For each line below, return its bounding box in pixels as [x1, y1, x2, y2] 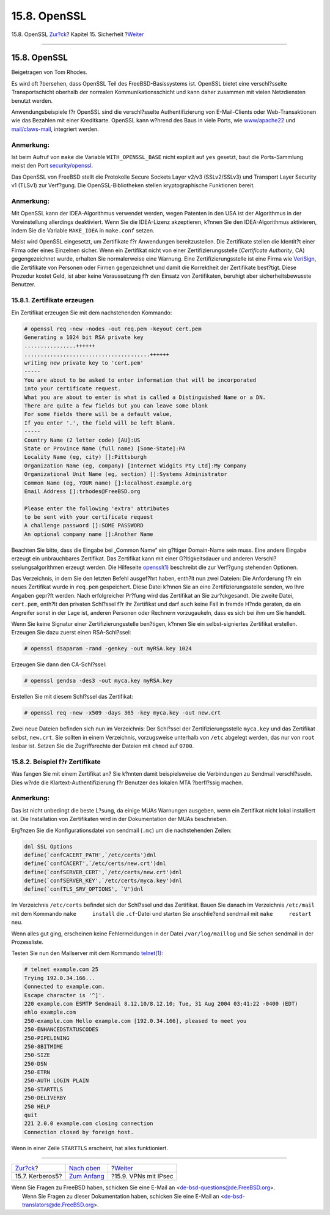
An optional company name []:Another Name [24, 530, 153, 538]
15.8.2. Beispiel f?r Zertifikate [11, 757, 101, 766]
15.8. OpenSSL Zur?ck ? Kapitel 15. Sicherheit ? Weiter [11, 31, 144, 38]
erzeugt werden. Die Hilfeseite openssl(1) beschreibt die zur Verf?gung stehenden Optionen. [65, 563, 298, 571]
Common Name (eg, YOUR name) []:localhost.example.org [24, 479, 192, 486]
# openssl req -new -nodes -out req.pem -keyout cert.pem [24, 325, 202, 332]
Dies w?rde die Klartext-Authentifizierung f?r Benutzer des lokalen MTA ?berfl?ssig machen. [11, 779, 244, 786]
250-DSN [24, 1060, 47, 1067]
